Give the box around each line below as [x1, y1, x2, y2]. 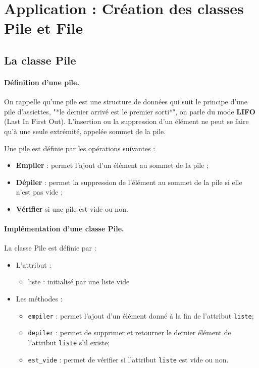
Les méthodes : [16, 293, 63, 304]
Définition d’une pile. [4, 77, 79, 87]
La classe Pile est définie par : [4, 242, 96, 253]
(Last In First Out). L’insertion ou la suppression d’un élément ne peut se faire [4, 116, 249, 127]
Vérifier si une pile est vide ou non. [16, 203, 128, 214]
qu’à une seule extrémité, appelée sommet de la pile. [4, 126, 166, 136]
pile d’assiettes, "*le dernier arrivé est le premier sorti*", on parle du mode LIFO [4, 106, 255, 116]
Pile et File [4, 18, 83, 38]
